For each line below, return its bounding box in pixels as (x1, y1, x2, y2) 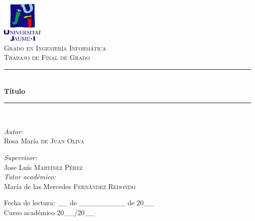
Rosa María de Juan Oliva (4, 136, 84, 146)
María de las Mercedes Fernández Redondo (4, 181, 136, 191)
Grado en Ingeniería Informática (4, 42, 106, 53)
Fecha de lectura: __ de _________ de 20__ (4, 197, 154, 208)
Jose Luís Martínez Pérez (4, 162, 83, 172)
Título (4, 85, 25, 96)
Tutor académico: (4, 171, 56, 182)
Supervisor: (4, 152, 37, 163)
